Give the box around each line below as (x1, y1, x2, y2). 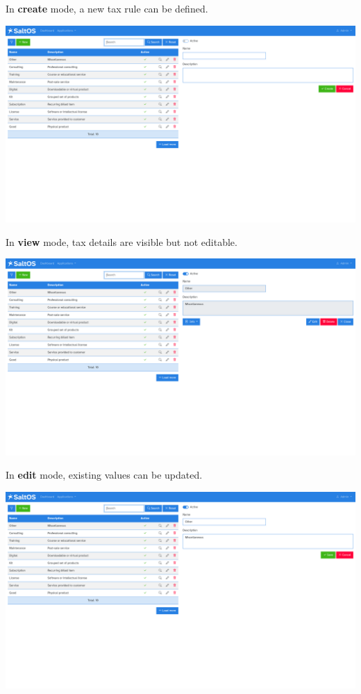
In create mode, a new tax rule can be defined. (6, 1, 208, 15)
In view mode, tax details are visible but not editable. (6, 234, 237, 249)
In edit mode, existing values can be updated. (6, 468, 203, 482)
